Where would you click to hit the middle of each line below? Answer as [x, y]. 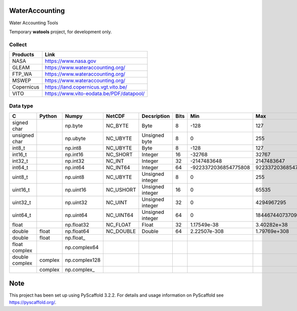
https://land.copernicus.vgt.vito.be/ [86, 87]
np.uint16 [76, 190]
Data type [21, 106]
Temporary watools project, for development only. [61, 32]
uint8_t [20, 177]
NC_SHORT [120, 155]
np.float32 [77, 224]
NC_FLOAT [119, 224]
